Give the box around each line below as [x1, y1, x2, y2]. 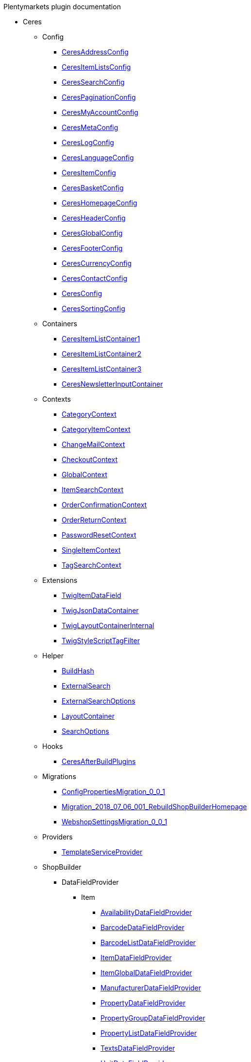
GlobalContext [62, 470, 107, 479]
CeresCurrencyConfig [62, 259, 132, 267]
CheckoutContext [62, 455, 117, 464]
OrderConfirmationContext [62, 501, 147, 509]
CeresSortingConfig [62, 304, 125, 313]
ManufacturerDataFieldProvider [100, 984, 201, 992]
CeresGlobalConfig [62, 229, 123, 237]
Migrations [42, 772, 76, 781]
